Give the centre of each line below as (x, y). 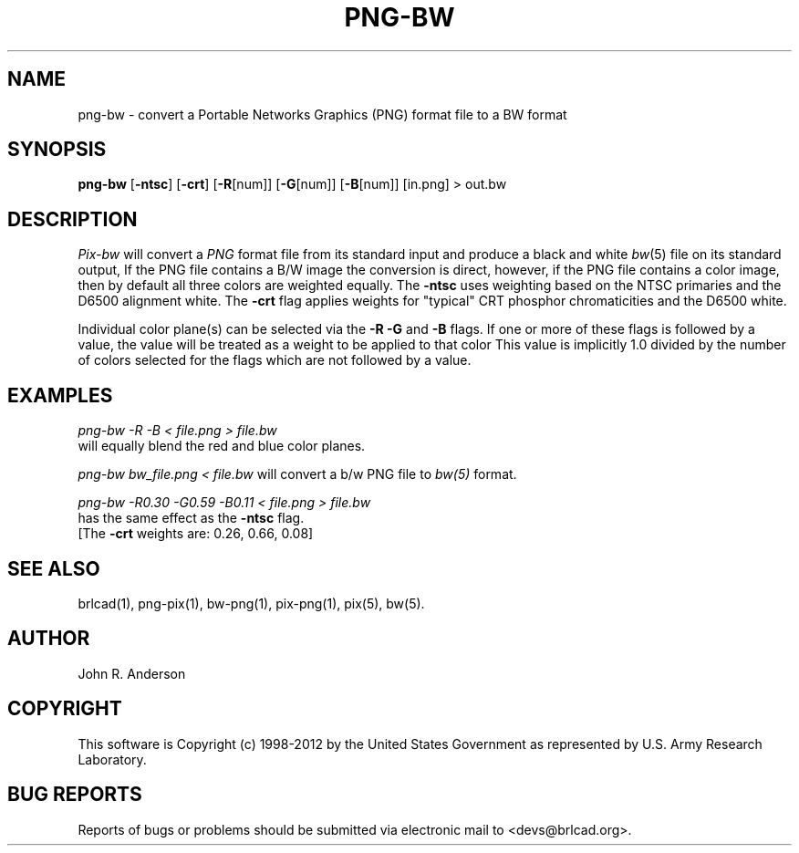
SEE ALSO (54, 568)
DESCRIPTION (73, 219)
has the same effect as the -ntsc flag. (191, 518)
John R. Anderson (132, 673)
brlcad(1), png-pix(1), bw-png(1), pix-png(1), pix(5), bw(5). (251, 603)
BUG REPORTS (75, 795)
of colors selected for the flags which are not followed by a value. (275, 360)
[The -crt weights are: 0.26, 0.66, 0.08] (196, 534)
